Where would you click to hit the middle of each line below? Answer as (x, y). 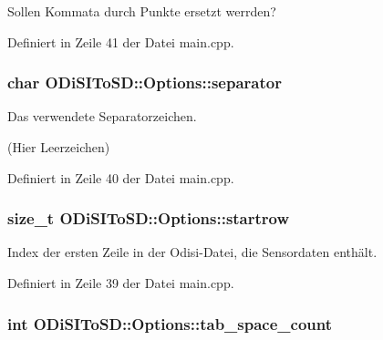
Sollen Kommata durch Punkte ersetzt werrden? (142, 11)
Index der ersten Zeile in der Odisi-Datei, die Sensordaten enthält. (192, 252)
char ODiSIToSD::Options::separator (145, 82)
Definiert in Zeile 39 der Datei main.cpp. (121, 283)
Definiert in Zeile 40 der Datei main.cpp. (121, 177)
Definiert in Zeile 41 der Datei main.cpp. (121, 41)
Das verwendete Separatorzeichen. (102, 116)
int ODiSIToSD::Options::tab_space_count (170, 323)
